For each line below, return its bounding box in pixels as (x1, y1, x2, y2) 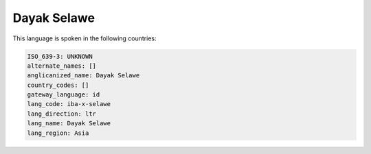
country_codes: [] (27, 81, 89, 89)
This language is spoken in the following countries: (12, 34, 157, 42)
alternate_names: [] (27, 62, 96, 70)
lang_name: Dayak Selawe (27, 120, 111, 127)
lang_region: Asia (27, 129, 89, 137)
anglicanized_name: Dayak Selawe (27, 72, 140, 79)
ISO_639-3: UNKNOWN (27, 52, 93, 60)
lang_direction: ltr (27, 110, 96, 118)
